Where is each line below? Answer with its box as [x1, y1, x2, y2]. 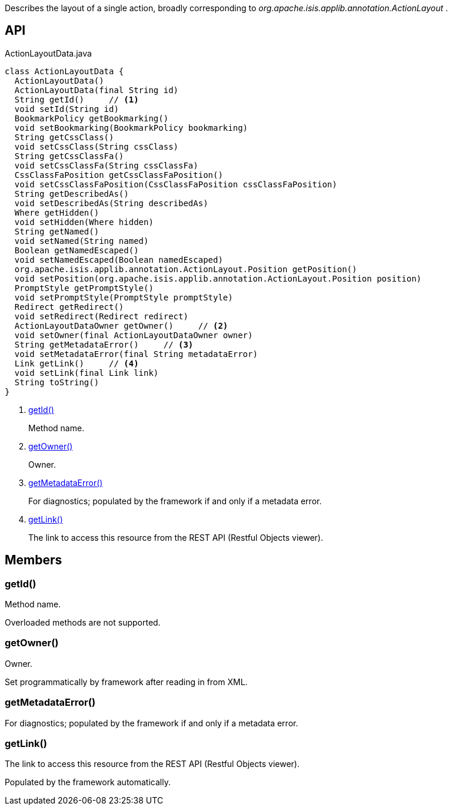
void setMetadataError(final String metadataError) [14, 349, 258, 359]
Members [5, 553, 62, 568]
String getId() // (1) [14, 94, 139, 104]
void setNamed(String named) [14, 236, 149, 246]
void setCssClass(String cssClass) [14, 141, 179, 151]
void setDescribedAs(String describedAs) [14, 198, 208, 208]
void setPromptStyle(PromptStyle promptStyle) [14, 292, 233, 302]
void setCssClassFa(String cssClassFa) [14, 160, 198, 170]
